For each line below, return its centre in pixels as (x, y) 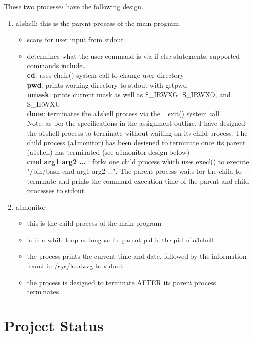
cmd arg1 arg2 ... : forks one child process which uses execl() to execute (138, 161)
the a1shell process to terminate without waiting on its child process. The (137, 133)
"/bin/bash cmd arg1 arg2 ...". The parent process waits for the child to (134, 171)
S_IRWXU (44, 104)
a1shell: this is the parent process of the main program (97, 23)
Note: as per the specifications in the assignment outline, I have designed (136, 123)
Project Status (54, 326)
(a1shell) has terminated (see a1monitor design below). (109, 152)
